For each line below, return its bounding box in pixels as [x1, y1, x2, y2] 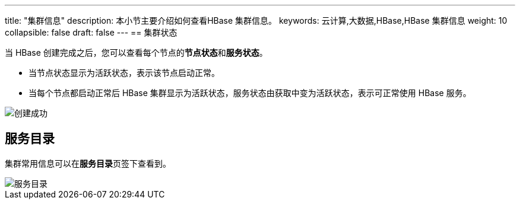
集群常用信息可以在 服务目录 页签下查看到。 [5, 158, 171, 168]
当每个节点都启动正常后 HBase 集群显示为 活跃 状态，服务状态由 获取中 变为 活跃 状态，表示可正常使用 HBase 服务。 [28, 88, 471, 98]
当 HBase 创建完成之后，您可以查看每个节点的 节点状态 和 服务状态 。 [5, 47, 268, 58]
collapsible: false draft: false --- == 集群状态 [5, 27, 177, 37]
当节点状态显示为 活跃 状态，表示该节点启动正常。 [28, 68, 220, 78]
